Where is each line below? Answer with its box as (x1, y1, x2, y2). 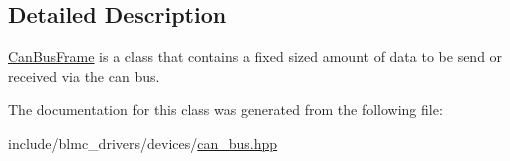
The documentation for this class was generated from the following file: (8, 99, 443, 120)
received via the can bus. (8, 65, 160, 86)
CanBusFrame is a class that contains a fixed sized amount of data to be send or (8, 46, 503, 67)
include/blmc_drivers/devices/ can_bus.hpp (8, 132, 278, 153)
